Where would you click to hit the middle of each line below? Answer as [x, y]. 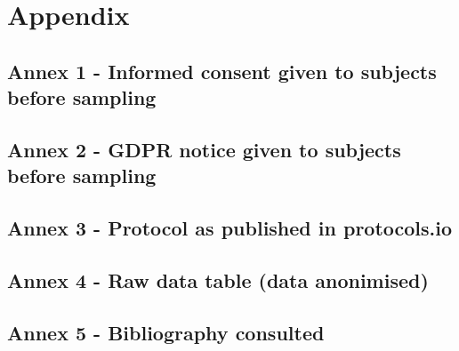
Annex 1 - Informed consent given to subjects [222, 71]
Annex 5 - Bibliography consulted [166, 332]
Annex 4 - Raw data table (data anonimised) [218, 279]
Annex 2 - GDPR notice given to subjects [204, 149]
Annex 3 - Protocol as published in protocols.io [230, 228]
